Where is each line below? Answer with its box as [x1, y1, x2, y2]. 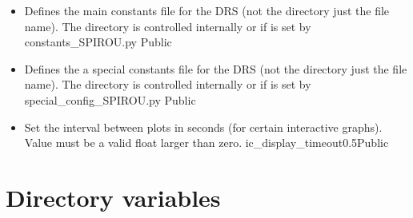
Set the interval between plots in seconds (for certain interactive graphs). [24, 118, 383, 135]
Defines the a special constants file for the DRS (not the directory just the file [24, 60, 407, 77]
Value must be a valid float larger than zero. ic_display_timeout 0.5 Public [24, 134, 389, 151]
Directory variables [6, 180, 221, 213]
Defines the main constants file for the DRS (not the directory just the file [24, 2, 390, 18]
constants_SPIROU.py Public [24, 34, 172, 50]
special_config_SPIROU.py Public [24, 91, 196, 108]
